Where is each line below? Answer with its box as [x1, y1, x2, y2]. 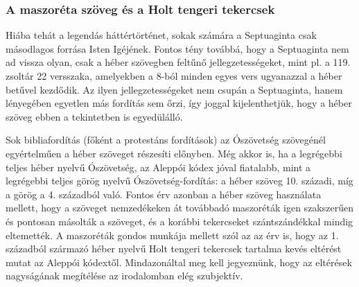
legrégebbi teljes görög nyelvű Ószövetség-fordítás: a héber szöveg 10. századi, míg [6, 173, 353, 188]
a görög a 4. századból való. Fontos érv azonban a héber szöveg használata [6, 186, 322, 201]
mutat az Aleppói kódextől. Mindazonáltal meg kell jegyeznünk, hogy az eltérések [6, 254, 352, 269]
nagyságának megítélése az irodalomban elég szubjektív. [6, 268, 243, 283]
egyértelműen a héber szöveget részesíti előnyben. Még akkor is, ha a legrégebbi [6, 146, 342, 160]
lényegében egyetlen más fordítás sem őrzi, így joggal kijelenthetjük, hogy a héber [6, 96, 352, 110]
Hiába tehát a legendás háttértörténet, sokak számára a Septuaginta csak [6, 28, 317, 42]
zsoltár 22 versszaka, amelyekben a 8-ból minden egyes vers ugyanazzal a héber [6, 69, 342, 82]
